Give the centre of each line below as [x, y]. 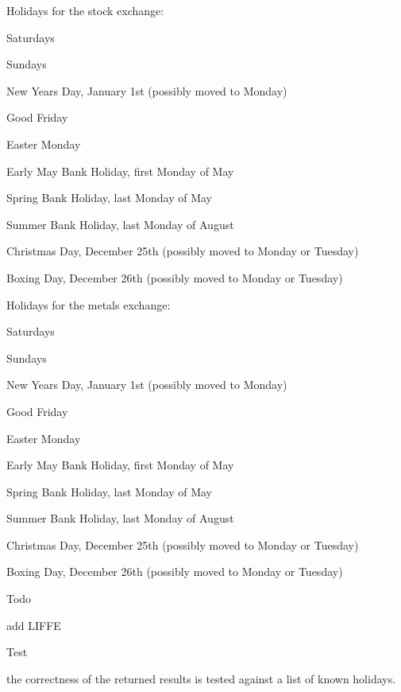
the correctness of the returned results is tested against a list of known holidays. [201, 678]
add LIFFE [34, 625]
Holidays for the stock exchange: [85, 10]
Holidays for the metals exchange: [89, 304]
